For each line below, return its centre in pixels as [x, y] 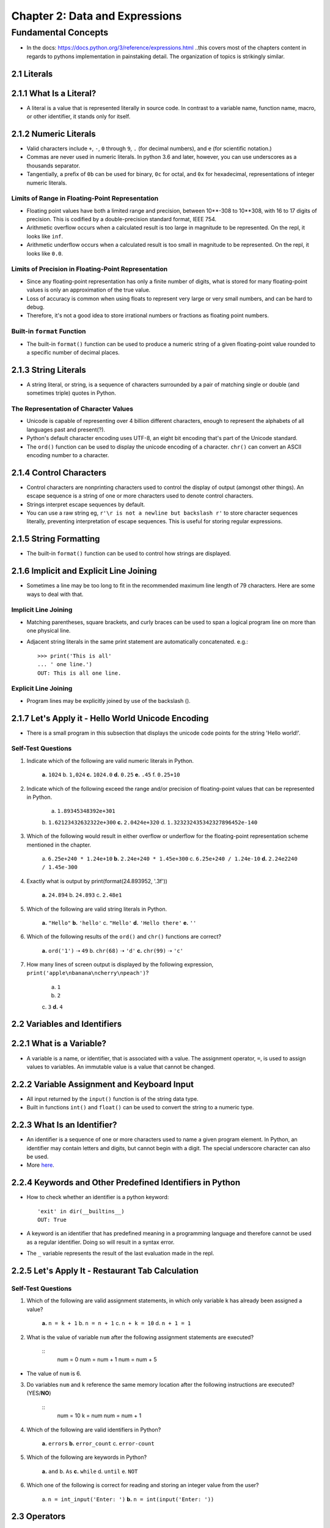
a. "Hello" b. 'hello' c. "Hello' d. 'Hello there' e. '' [119, 922]
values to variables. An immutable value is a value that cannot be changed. [121, 1067]
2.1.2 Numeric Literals [53, 134]
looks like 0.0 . [45, 253]
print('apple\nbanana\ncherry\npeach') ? [88, 973]
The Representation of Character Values [72, 408]
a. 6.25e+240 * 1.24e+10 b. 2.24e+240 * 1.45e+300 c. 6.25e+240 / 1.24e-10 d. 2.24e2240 [170, 858]
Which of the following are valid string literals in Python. [97, 909]
